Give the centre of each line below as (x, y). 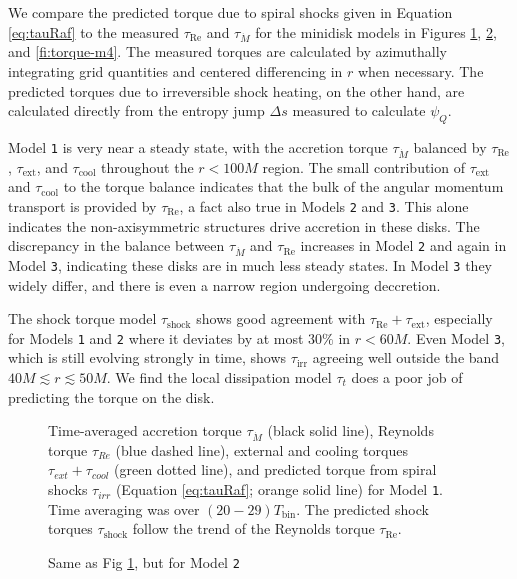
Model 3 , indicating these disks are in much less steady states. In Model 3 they (250, 264)
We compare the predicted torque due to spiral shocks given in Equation (230, 12)
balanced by (450, 146)
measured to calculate (359, 110)
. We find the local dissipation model (219, 376)
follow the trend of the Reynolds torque (253, 528)
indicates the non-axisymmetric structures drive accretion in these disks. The (244, 225)
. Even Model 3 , (456, 337)
